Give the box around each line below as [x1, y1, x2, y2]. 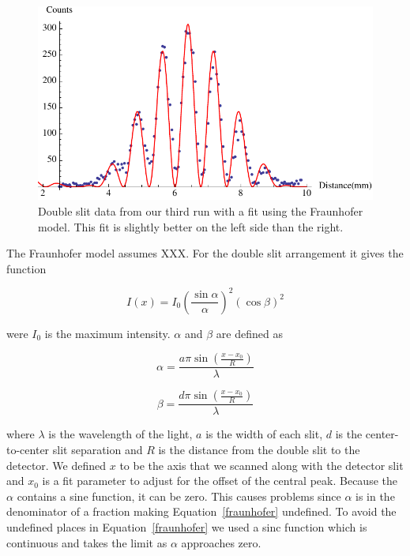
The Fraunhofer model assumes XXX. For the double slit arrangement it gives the [6, 245, 404, 261]
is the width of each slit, [205, 426, 323, 442]
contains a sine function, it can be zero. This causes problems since [17, 487, 341, 504]
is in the [355, 487, 395, 504]
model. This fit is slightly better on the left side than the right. [38, 218, 344, 235]
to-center [6, 441, 50, 458]
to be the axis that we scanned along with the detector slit [119, 456, 404, 473]
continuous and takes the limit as [6, 534, 167, 550]
